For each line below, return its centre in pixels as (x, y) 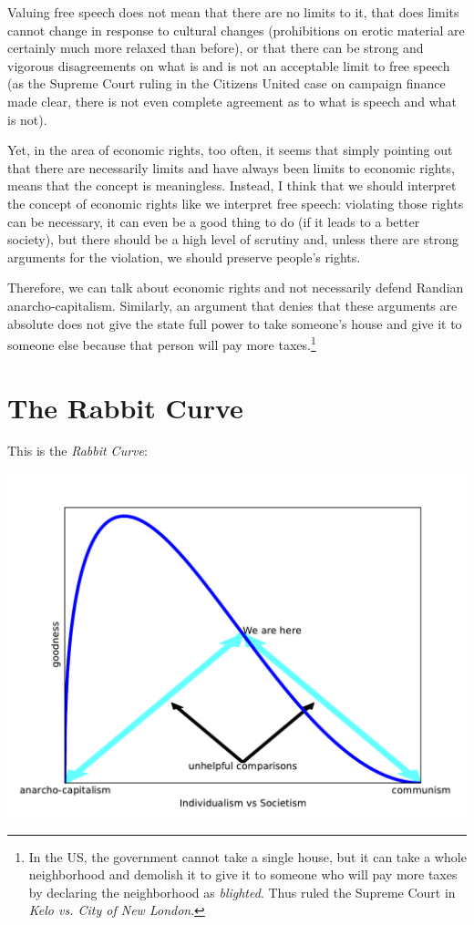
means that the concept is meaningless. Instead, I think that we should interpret (232, 185)
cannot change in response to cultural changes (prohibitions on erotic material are (236, 30)
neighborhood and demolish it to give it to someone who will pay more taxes (243, 874)
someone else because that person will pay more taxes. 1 (162, 343)
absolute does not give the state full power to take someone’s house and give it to (235, 323)
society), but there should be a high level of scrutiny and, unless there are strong (233, 239)
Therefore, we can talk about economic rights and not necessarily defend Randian (236, 288)
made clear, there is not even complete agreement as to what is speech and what (232, 101)
